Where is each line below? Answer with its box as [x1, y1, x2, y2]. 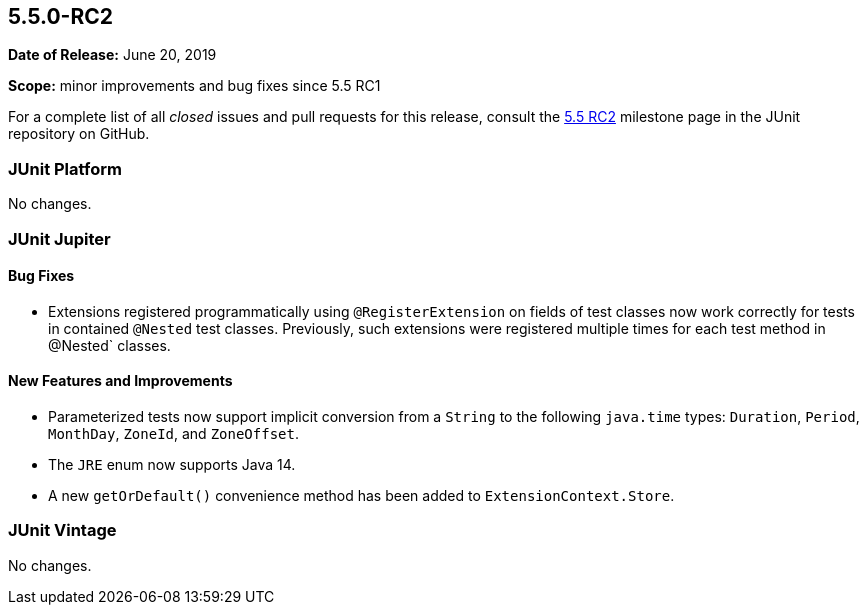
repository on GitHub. [8, 125, 150, 143]
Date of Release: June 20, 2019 [8, 46, 217, 64]
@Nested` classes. [48, 336, 171, 354]
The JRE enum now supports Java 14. [48, 455, 296, 473]
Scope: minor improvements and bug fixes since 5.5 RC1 [8, 77, 381, 95]
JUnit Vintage [8, 520, 117, 541]
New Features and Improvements [8, 372, 233, 390]
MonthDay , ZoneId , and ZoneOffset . [48, 424, 299, 442]
